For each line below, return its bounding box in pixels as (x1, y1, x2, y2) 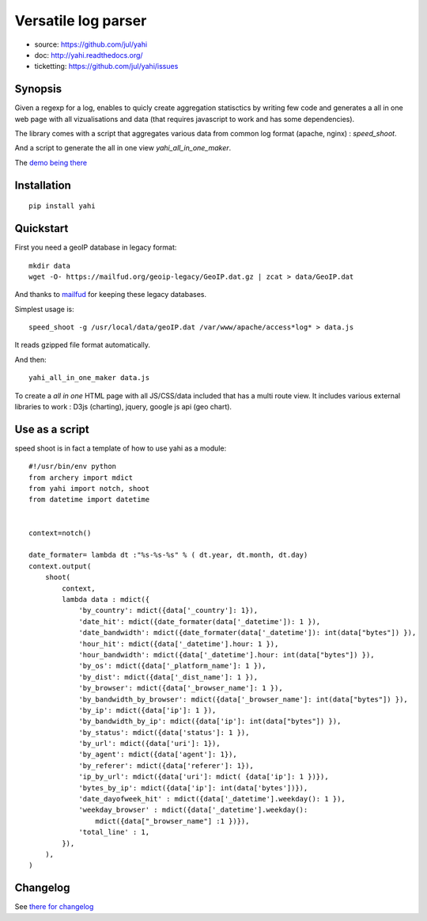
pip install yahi (28, 202, 96, 211)
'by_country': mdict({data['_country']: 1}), (78, 606, 259, 615)
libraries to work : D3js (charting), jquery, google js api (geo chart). (14, 402, 232, 412)
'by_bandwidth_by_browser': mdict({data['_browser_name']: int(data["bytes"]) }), (78, 695, 409, 704)
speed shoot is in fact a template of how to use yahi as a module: (14, 443, 227, 453)
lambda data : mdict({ (62, 595, 150, 603)
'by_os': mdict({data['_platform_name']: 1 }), (78, 661, 266, 671)
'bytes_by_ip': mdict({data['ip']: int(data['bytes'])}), (78, 783, 308, 792)
